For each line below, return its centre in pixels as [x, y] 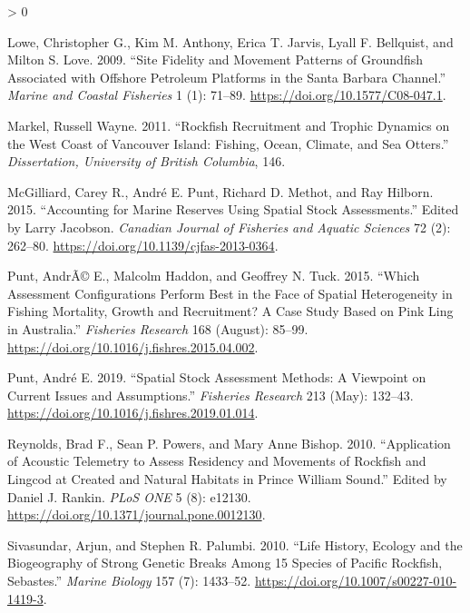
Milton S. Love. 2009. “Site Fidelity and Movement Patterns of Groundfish [215, 59]
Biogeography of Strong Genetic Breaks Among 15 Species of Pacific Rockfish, [225, 563]
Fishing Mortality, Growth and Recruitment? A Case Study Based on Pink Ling [230, 311]
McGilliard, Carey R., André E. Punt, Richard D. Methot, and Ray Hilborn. [220, 191]
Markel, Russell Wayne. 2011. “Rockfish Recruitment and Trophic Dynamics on [229, 125]
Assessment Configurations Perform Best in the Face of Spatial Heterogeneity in [230, 293]
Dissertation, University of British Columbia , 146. [147, 161]
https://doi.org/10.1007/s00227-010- [356, 581]
